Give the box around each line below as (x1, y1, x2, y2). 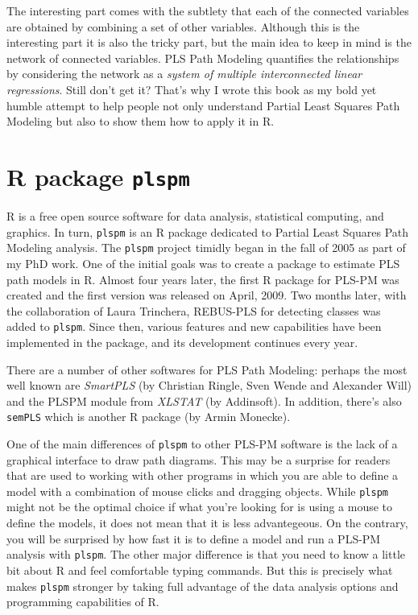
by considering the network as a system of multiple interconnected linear (6, 65, 362, 82)
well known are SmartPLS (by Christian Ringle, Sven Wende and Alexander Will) (6, 377, 412, 394)
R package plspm (6, 159, 190, 192)
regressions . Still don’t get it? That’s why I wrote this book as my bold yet (6, 80, 377, 97)
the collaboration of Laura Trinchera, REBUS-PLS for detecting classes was (6, 302, 381, 319)
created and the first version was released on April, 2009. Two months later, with (6, 287, 407, 303)
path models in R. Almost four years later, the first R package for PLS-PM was (6, 270, 399, 287)
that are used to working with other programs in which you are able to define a (6, 467, 399, 484)
